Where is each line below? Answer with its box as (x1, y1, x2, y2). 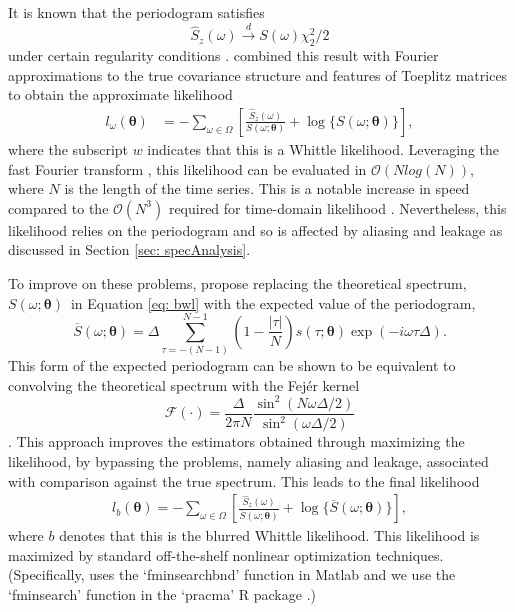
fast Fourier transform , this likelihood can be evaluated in (8, 158, 367, 179)
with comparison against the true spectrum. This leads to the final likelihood (8, 470, 480, 491)
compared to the (8, 197, 109, 218)
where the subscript (8, 139, 129, 159)
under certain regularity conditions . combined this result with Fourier (8, 45, 439, 66)
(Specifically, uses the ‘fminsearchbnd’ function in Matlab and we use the (8, 564, 456, 585)
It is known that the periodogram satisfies (8, 2, 265, 22)
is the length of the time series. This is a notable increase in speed (64, 178, 470, 199)
